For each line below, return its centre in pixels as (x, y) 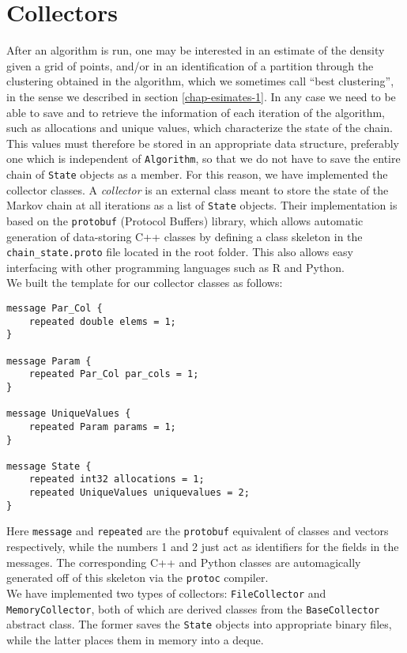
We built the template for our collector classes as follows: (145, 283)
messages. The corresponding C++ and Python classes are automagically (184, 562)
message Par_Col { (55, 308)
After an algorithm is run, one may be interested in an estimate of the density (196, 50)
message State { (49, 466)
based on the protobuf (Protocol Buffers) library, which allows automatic (185, 220)
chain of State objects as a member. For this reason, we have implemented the (197, 174)
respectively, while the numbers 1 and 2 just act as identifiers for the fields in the (203, 547)
